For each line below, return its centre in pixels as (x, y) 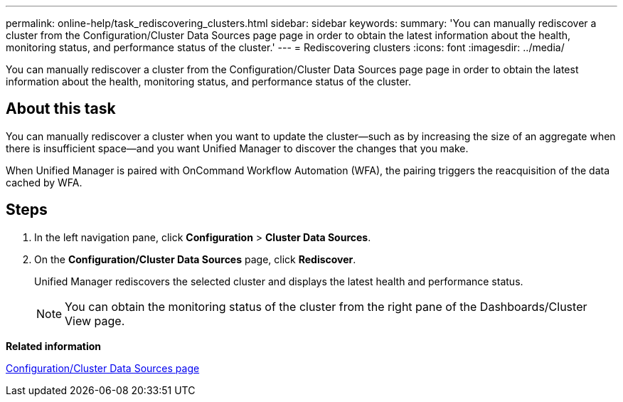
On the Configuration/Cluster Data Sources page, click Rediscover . (195, 259)
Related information (54, 346)
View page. (95, 321)
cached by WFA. (44, 182)
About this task (61, 109)
